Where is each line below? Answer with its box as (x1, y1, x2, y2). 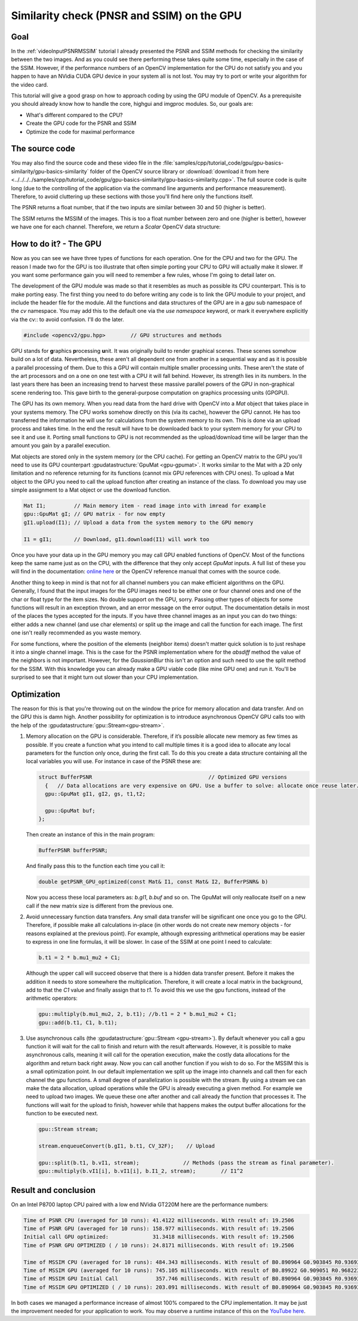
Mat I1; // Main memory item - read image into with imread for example (23, 502, 266, 510)
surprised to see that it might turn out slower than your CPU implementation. (11, 673, 199, 681)
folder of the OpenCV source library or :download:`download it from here (89, 167, 270, 175)
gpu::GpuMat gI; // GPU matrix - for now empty (23, 511, 165, 517)
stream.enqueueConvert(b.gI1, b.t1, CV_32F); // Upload (38, 1142, 215, 1149)
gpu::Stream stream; (38, 1126, 98, 1133)
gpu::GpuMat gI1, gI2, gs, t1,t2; (45, 791, 146, 798)
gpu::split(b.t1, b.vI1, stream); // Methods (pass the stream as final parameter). (38, 1159, 334, 1166)
